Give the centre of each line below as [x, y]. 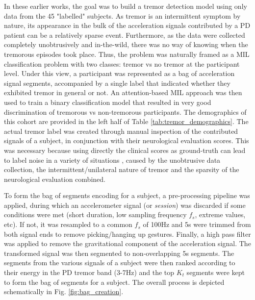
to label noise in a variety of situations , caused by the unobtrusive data [112, 160]
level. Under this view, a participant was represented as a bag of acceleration [119, 73]
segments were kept [216, 272]
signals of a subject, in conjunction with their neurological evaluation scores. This [127, 140]
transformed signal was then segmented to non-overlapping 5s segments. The [119, 253]
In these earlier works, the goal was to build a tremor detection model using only [126, 6]
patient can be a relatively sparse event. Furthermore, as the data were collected [125, 35]
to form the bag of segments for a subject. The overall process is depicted [114, 282]
